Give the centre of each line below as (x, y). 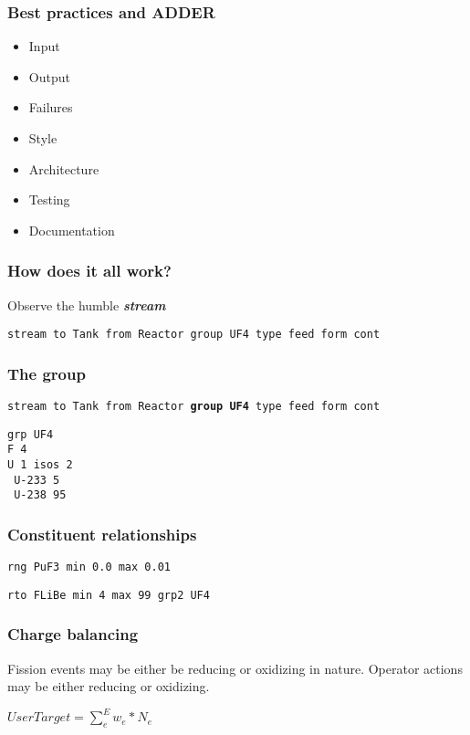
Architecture (64, 168)
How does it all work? (89, 271)
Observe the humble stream (87, 304)
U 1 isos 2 (40, 465)
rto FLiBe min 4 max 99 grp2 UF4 (109, 595)
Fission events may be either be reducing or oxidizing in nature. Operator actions (235, 668)
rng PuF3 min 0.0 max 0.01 (89, 567)
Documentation (72, 230)
